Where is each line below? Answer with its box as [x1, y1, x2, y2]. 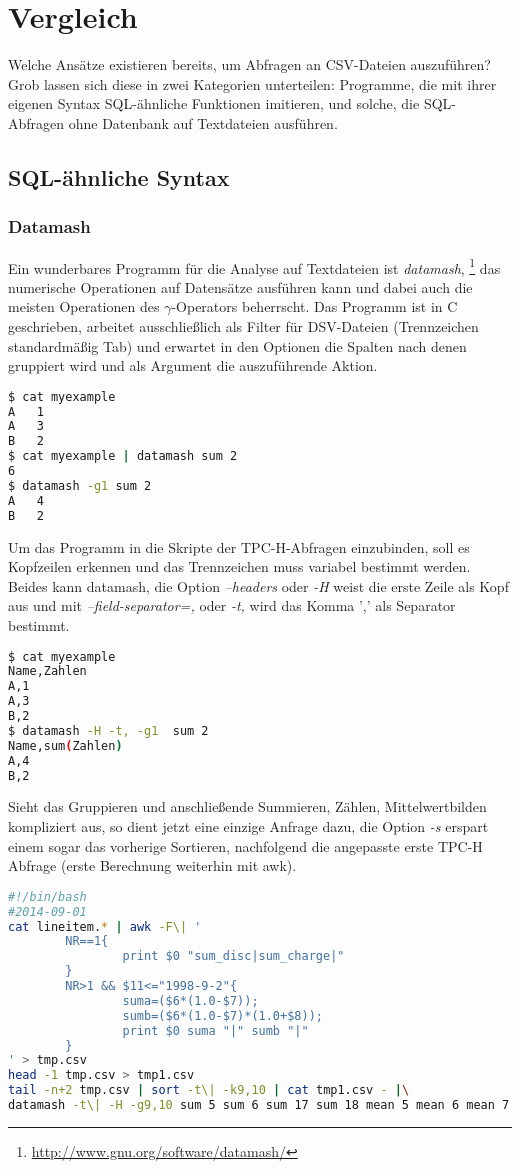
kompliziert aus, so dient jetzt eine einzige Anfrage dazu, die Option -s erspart [8, 816, 489, 837]
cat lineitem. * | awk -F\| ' [8, 919, 202, 934]
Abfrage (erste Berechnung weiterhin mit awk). [8, 855, 297, 876]
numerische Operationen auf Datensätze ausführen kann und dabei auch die [8, 276, 473, 297]
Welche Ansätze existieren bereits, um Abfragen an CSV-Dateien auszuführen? [8, 54, 491, 75]
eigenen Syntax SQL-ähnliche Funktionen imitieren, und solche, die [8, 93, 420, 114]
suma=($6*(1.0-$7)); [122, 993, 259, 1008]
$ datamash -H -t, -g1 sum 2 [8, 723, 209, 738]
